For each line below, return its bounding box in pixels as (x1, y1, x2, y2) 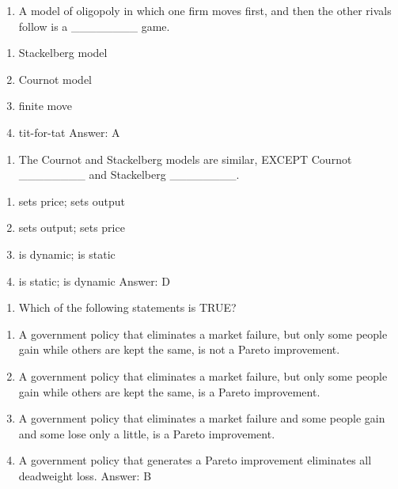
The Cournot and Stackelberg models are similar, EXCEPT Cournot (18, 150, 352, 167)
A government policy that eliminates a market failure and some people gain (18, 410, 385, 426)
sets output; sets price (18, 219, 125, 236)
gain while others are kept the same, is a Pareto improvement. (18, 383, 320, 400)
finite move (18, 97, 73, 114)
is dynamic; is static (18, 245, 116, 262)
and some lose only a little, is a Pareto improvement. (18, 425, 275, 442)
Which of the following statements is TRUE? (18, 299, 237, 316)
